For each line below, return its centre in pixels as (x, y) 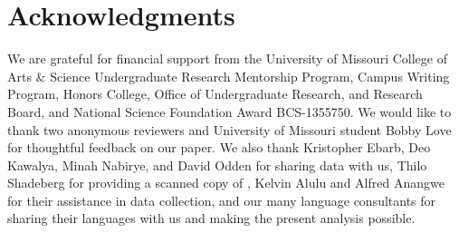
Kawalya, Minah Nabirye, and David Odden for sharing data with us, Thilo (217, 165)
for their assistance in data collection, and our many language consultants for (222, 200)
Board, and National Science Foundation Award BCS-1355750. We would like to (229, 111)
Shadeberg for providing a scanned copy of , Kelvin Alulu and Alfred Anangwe (226, 183)
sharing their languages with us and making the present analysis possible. (211, 218)
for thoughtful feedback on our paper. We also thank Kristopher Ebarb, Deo (219, 147)
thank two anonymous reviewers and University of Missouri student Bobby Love (229, 129)
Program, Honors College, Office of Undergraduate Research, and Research (215, 94)
